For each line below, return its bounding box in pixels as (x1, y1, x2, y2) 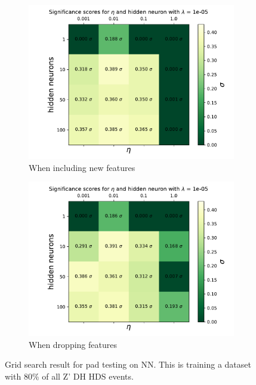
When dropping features (29, 338, 117, 350)
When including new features (29, 161, 135, 173)
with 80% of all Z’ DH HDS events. (5, 369, 134, 382)
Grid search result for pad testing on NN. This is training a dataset (5, 358, 251, 371)
